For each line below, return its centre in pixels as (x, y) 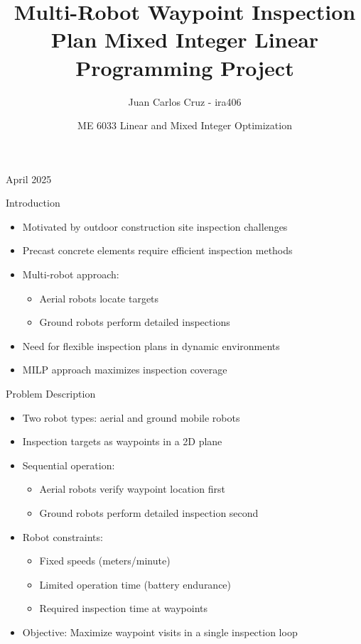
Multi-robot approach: (71, 274)
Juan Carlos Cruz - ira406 (185, 101)
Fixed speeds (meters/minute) (105, 561)
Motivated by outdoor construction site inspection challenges (155, 226)
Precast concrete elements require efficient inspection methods (157, 250)
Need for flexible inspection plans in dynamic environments (151, 345)
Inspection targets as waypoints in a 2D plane (122, 441)
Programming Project (185, 67)
